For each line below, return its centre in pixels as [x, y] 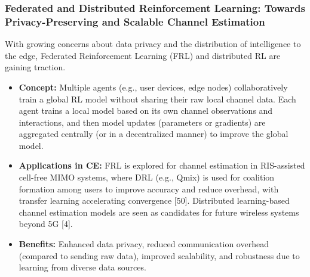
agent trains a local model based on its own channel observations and [146, 111]
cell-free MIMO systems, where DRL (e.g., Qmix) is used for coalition [147, 177]
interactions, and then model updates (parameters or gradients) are [142, 122]
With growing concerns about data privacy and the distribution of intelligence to [153, 44]
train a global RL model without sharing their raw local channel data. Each [157, 99]
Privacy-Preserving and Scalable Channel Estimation [135, 21]
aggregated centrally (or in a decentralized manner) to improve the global [154, 134]
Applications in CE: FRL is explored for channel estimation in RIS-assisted [162, 165]
